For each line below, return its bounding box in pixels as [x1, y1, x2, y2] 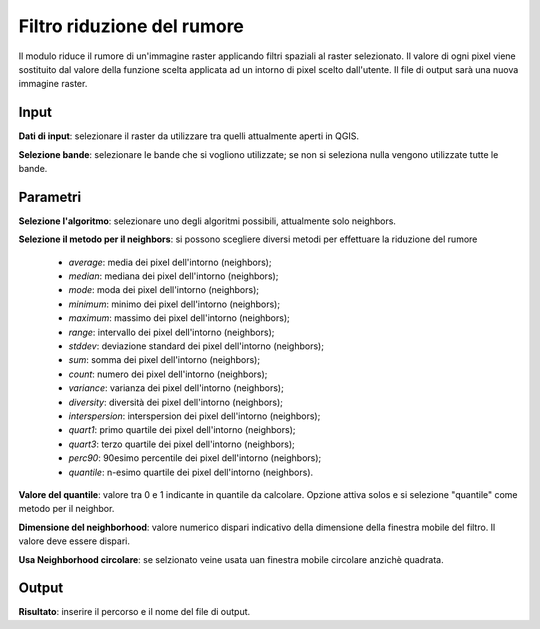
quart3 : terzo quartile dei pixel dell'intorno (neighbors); [68, 438, 295, 450]
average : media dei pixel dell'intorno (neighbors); [68, 256, 272, 268]
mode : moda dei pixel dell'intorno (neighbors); [68, 284, 260, 296]
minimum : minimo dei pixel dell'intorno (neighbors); [68, 298, 280, 310]
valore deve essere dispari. [18, 535, 130, 547]
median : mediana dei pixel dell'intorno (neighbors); [68, 270, 279, 282]
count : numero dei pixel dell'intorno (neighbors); [68, 368, 268, 380]
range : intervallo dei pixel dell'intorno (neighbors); [68, 326, 275, 338]
